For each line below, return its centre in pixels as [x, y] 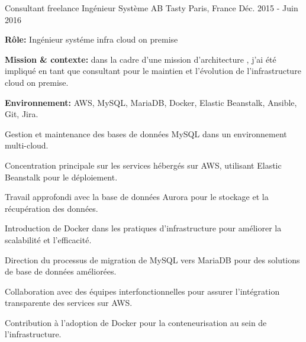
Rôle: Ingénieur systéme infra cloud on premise [91, 39]
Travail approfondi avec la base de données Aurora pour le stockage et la [137, 197]
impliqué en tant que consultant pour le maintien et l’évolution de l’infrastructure [153, 71]
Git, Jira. [22, 114]
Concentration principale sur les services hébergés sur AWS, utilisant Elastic [143, 165]
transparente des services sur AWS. [69, 303]
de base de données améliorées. [61, 271]
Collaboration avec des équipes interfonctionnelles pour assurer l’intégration [142, 291]
